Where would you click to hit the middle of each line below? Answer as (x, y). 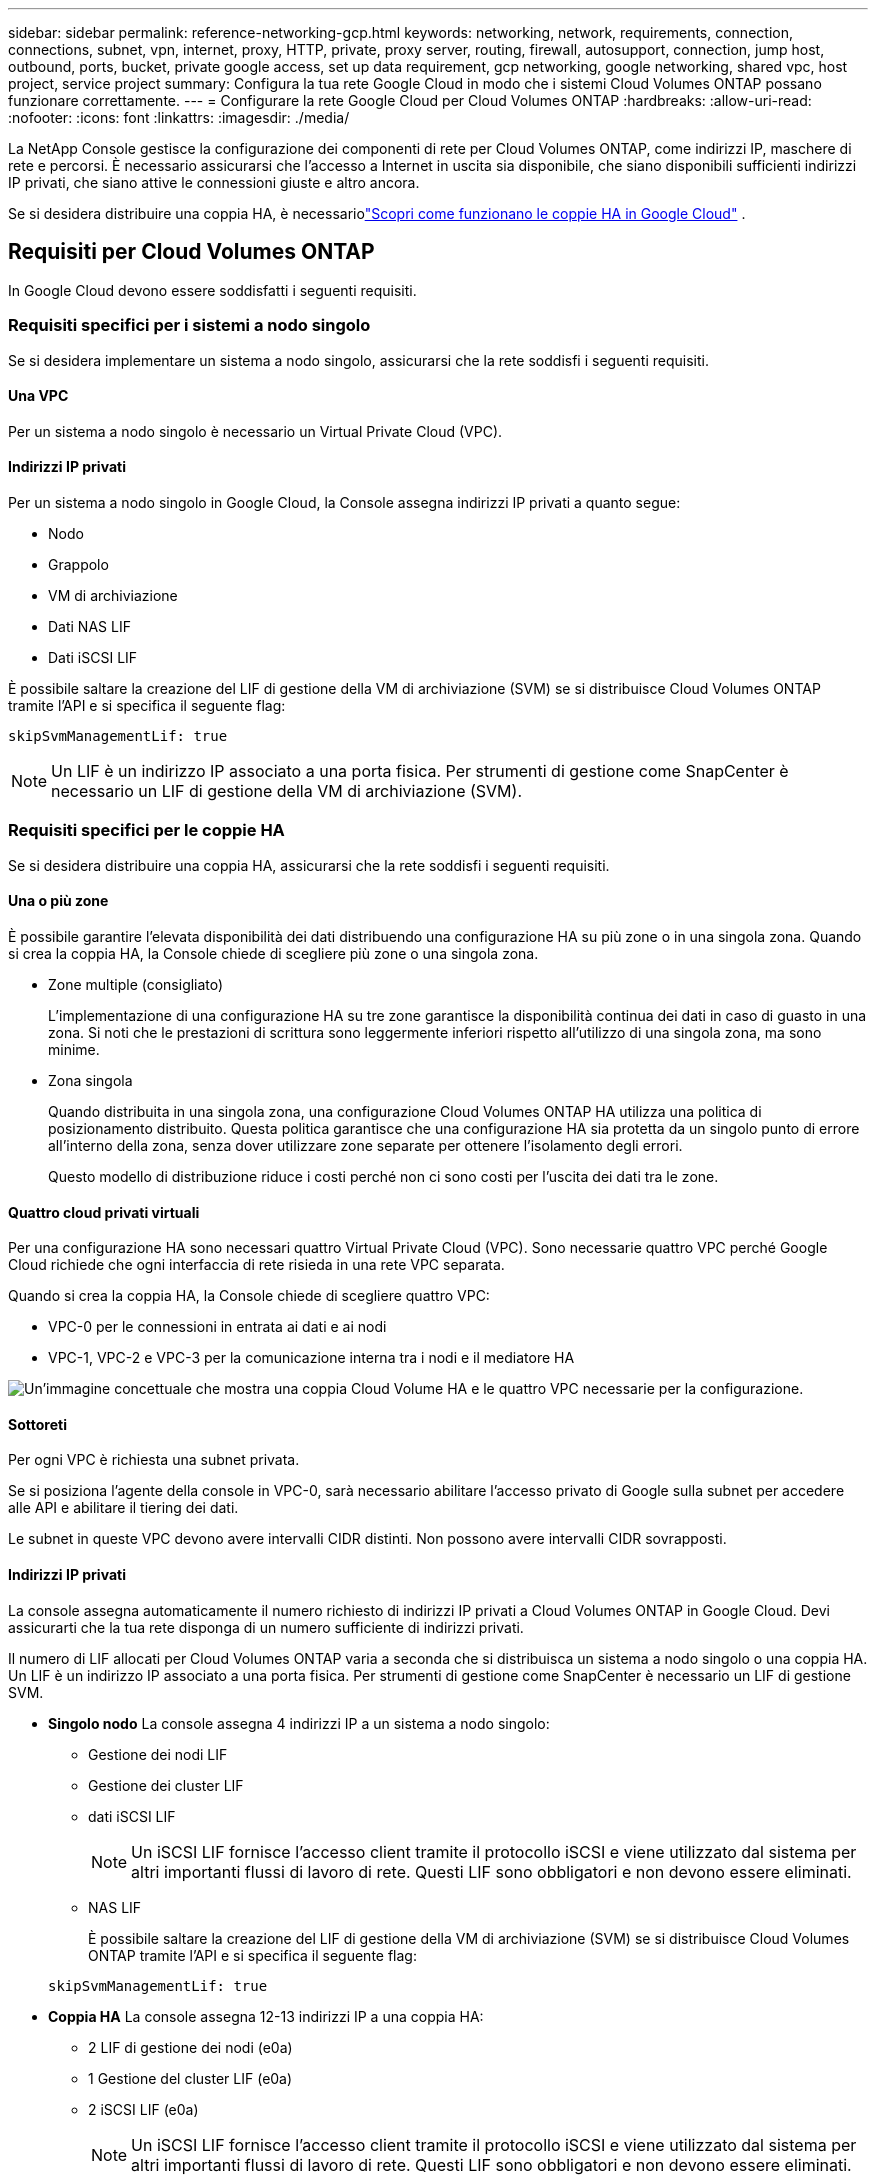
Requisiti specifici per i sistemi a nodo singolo (189, 325)
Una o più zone (58, 901)
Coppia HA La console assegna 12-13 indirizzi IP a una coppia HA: (266, 2016)
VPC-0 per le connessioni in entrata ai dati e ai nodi (217, 1327)
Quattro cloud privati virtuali (104, 1212)
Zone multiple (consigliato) (136, 984)
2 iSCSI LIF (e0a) (143, 2109)
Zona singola (90, 1080)
